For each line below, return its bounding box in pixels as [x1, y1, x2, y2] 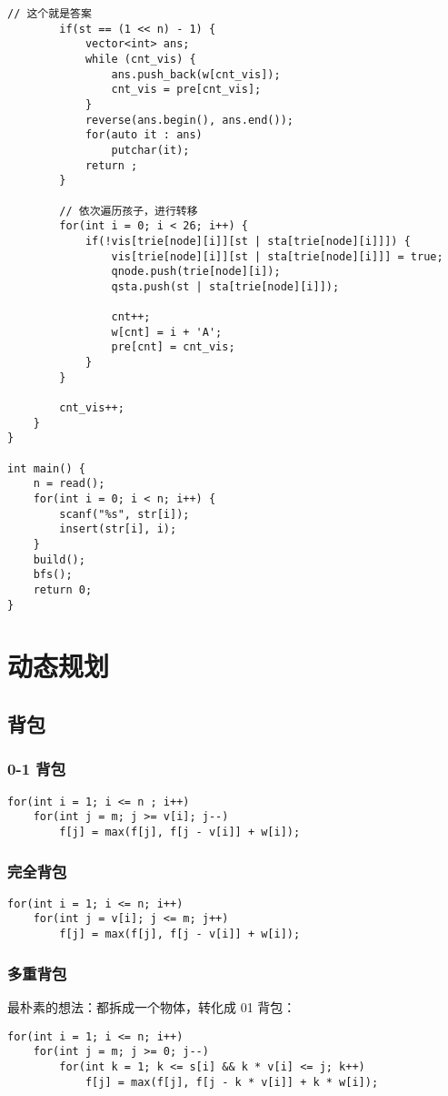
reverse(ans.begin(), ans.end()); [85, 113, 294, 127]
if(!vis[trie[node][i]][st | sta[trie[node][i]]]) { [85, 234, 411, 248]
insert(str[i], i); [59, 523, 177, 536]
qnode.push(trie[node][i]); [111, 265, 281, 279]
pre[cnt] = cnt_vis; [111, 340, 235, 354]
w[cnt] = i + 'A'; [111, 325, 223, 339]
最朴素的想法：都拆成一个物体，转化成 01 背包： [7, 998, 296, 1016]
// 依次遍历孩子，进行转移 [59, 204, 198, 218]
